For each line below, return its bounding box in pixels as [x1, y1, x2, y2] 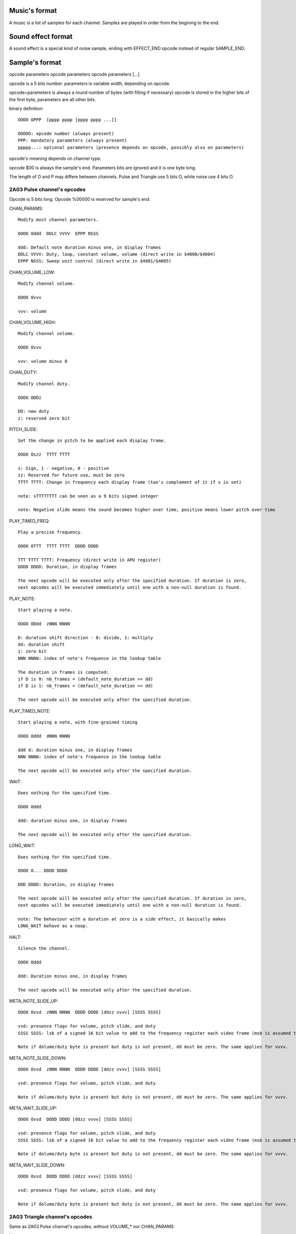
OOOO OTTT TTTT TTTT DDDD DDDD [18, 543, 99, 549]
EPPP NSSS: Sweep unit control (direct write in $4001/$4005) [18, 258, 172, 264]
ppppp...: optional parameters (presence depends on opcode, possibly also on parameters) [18, 145, 244, 150]
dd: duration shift [18, 642, 65, 648]
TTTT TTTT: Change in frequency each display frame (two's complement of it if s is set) [18, 479, 242, 485]
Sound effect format [9, 33, 73, 41]
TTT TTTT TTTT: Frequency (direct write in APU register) [18, 557, 161, 563]
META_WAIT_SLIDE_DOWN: [9, 1162, 66, 1168]
